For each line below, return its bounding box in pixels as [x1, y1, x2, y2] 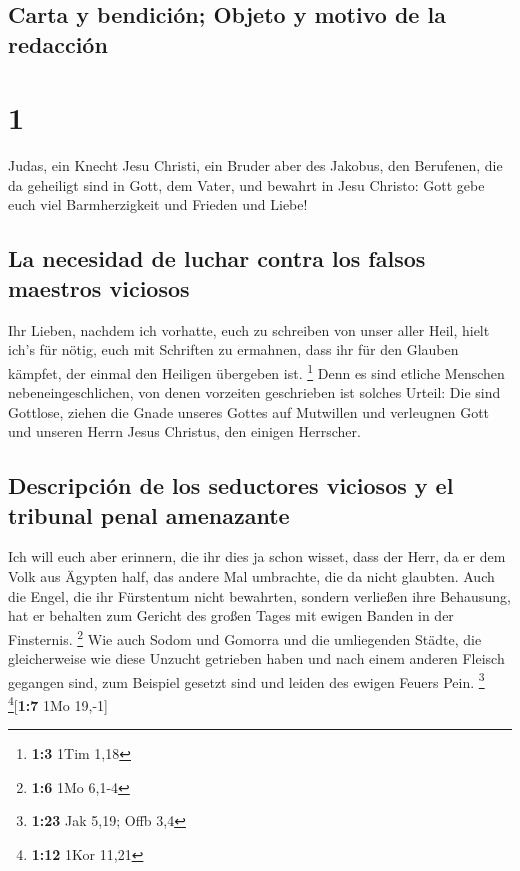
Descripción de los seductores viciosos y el [8, 470, 454, 501]
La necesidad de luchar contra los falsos [8, 243, 426, 274]
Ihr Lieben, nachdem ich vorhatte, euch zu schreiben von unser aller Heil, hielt [8, 319, 490, 340]
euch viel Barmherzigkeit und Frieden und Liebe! [8, 194, 308, 215]
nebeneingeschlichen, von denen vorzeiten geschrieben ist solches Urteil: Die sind [8, 382, 501, 403]
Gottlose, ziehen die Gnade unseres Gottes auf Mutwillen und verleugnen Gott [8, 401, 490, 422]
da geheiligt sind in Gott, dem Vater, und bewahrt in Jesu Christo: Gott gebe [8, 174, 485, 195]
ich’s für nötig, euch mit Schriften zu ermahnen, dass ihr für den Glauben [8, 339, 459, 360]
